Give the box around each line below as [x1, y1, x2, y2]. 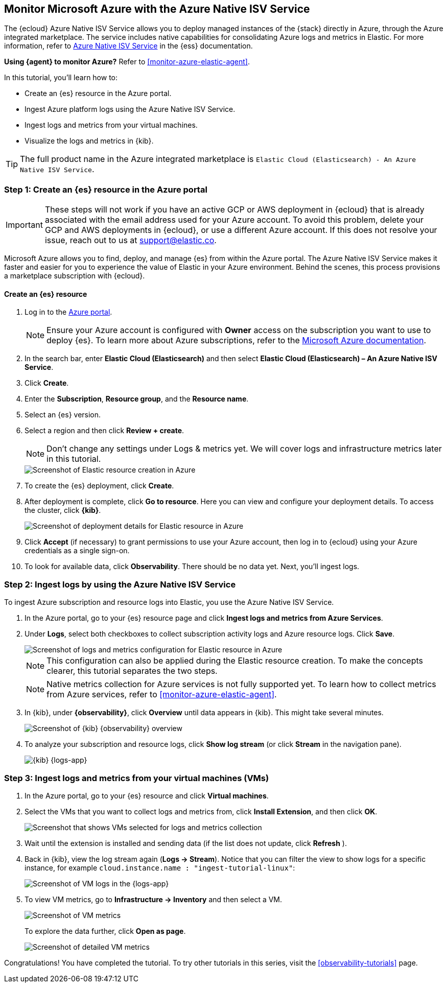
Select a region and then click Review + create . [25, 426, 184, 435]
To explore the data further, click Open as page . [25, 926, 186, 935]
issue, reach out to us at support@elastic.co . [44, 235, 217, 246]
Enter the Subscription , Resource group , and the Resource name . [25, 394, 249, 404]
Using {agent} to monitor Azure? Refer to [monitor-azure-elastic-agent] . [4, 57, 250, 66]
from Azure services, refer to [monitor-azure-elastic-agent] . [46, 689, 277, 700]
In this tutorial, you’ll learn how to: [4, 73, 118, 82]
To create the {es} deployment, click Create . [25, 481, 174, 490]
